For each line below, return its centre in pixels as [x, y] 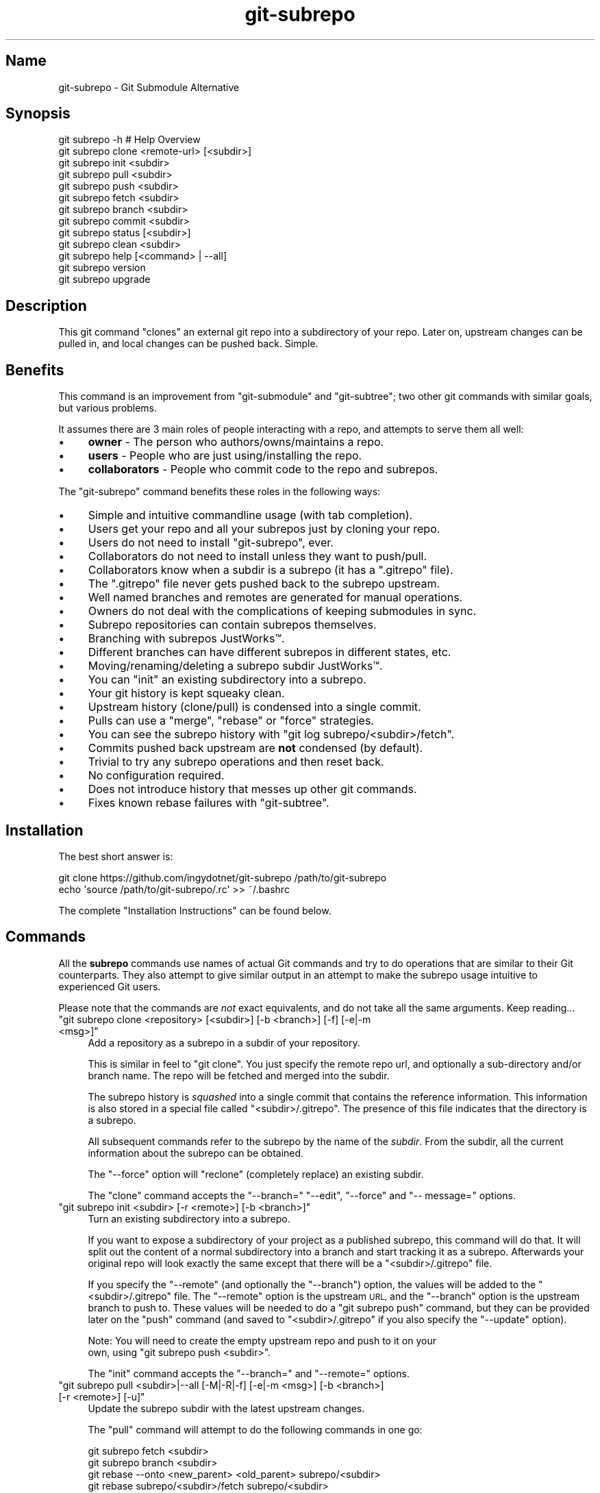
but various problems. [108, 408]
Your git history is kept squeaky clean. [186, 693]
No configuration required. [156, 776]
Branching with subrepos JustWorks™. [186, 639]
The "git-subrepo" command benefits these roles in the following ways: [220, 492]
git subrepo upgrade [104, 279]
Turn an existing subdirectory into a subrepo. [189, 1218]
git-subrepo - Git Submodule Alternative [149, 87]
